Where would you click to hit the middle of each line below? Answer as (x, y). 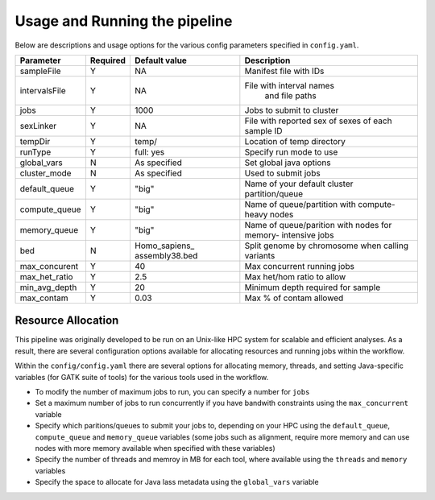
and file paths (291, 95)
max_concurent (49, 266)
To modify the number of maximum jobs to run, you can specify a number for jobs (172, 392)
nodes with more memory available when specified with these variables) (155, 448)
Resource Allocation (67, 321)
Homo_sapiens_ (164, 246)
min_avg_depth (48, 287)
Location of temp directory (295, 141)
